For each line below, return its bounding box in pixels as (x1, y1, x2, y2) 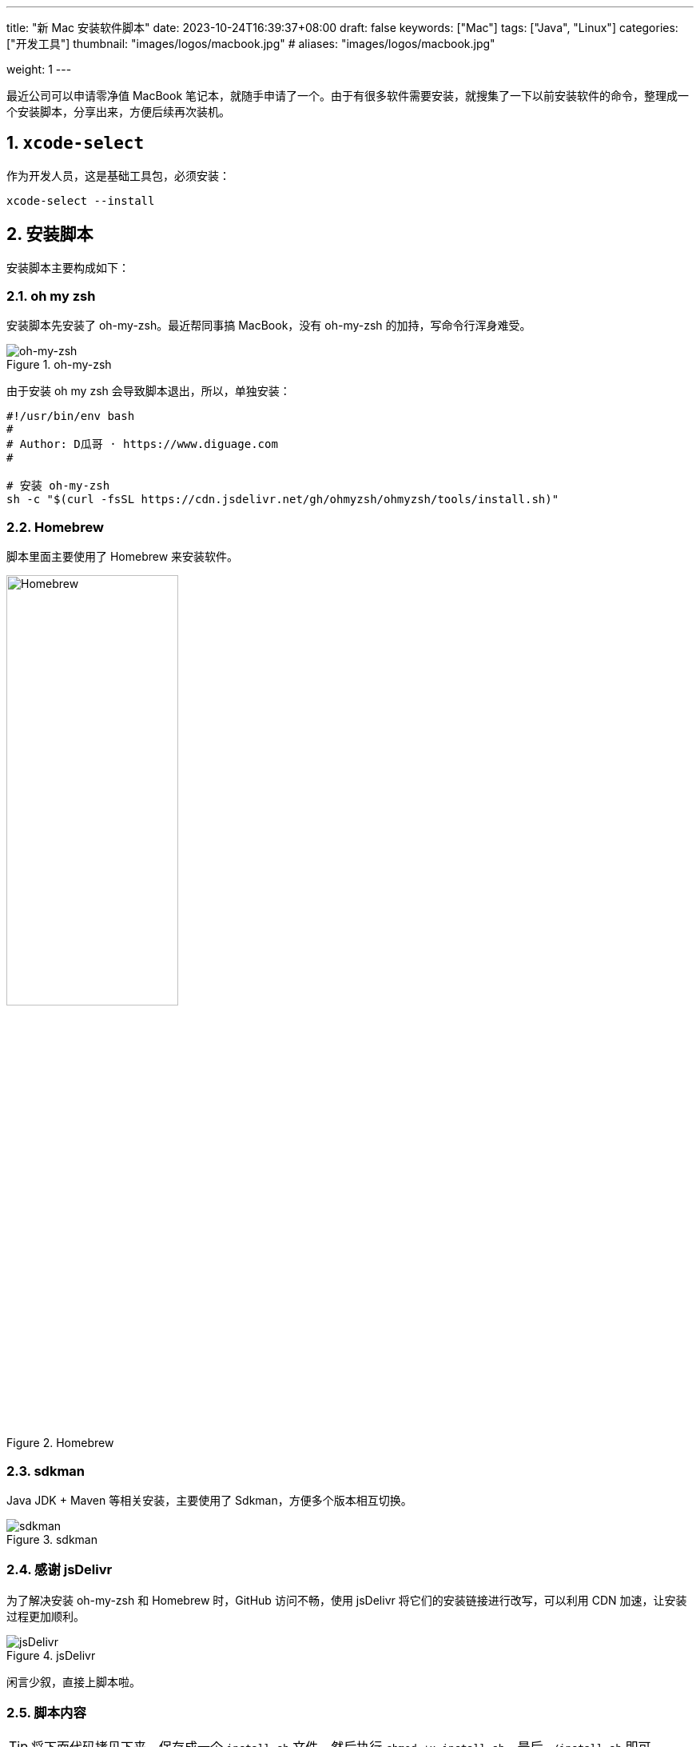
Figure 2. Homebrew (6, 1436, 114, 1450)
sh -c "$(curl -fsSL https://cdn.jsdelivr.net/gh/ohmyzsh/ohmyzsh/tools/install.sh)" (6, 493, 559, 506)
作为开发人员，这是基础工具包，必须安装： (6, 168, 230, 182)
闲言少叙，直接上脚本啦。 (6, 1674, 141, 1689)
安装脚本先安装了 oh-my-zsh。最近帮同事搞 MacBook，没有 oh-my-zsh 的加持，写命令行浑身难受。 (6, 318, 531, 333)
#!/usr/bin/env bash (6, 410, 135, 423)
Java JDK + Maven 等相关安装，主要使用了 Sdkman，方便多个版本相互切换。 (6, 1493, 412, 1507)
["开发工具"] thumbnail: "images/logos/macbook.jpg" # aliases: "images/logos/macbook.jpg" (6, 37, 495, 50)
